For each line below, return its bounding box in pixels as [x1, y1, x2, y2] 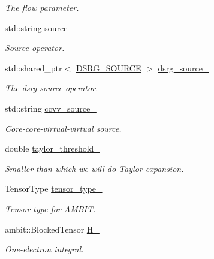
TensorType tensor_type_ [5, 182, 103, 195]
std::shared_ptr [5, 61, 62, 74]
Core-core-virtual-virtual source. [5, 122, 122, 134]
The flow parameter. [5, 1, 79, 13]
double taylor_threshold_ [5, 142, 100, 155]
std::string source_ [5, 21, 74, 34]
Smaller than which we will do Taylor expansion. [5, 162, 184, 174]
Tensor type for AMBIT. [5, 202, 96, 215]
